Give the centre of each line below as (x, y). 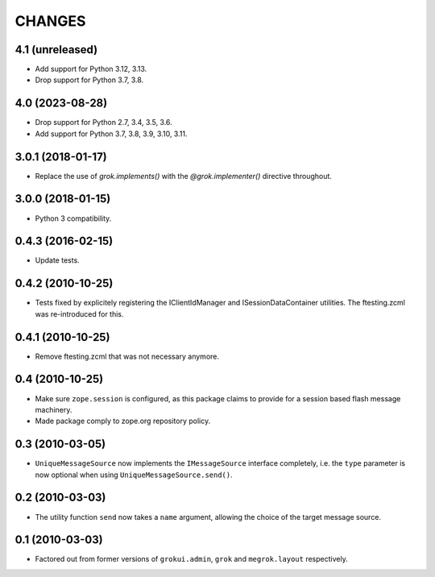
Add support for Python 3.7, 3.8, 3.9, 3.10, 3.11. (111, 134)
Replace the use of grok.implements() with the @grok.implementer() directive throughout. (183, 176)
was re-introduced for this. (79, 313)
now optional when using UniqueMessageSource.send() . (134, 475)
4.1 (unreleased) (56, 50)
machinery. (54, 409)
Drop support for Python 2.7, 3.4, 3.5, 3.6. (104, 122)
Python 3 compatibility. (73, 218)
